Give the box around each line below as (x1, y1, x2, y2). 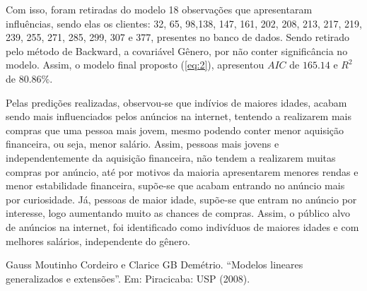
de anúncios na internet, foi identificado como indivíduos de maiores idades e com (6, 219, 359, 234)
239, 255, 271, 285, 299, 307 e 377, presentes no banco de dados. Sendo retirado (6, 30, 350, 44)
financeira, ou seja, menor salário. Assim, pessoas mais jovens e (6, 136, 279, 151)
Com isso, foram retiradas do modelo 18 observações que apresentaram (6, 2, 313, 16)
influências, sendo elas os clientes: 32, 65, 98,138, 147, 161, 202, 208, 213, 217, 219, (6, 16, 362, 30)
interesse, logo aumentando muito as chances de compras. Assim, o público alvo (6, 206, 351, 220)
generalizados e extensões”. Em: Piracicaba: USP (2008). (6, 271, 250, 285)
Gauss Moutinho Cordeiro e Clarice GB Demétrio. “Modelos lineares (6, 257, 303, 272)
